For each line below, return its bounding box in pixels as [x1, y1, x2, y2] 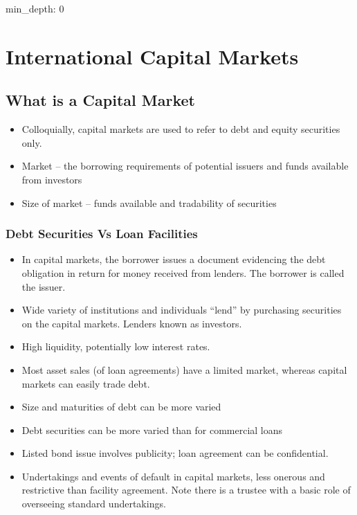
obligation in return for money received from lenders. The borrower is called [21, 265, 345, 280]
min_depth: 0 [6, 1, 64, 15]
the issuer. [21, 279, 66, 293]
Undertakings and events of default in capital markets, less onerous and [21, 469, 325, 483]
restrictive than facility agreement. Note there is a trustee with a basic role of [21, 482, 351, 497]
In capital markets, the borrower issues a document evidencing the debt [21, 252, 326, 266]
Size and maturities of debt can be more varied [21, 399, 221, 414]
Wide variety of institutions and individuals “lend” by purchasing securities [21, 302, 342, 317]
